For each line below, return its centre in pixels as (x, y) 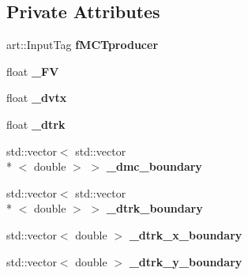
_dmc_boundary (154, 166)
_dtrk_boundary (154, 208)
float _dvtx (37, 98)
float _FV (33, 71)
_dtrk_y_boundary (186, 261)
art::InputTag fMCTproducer (83, 45)
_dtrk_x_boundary (186, 234)
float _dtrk (36, 124)
